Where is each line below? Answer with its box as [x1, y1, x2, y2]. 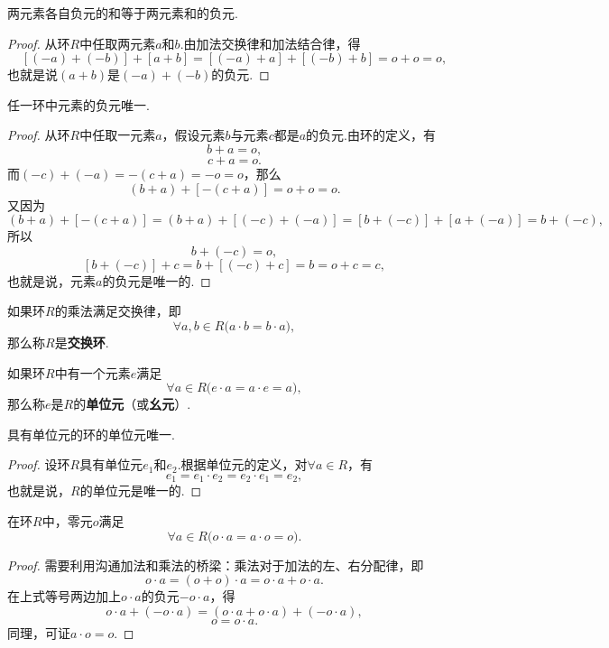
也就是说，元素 [7, 271, 96, 290]
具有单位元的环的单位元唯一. [7, 424, 175, 443]
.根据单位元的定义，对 [177, 455, 308, 474]
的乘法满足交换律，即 [54, 301, 181, 320]
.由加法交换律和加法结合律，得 [180, 33, 361, 52]
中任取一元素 [79, 125, 156, 144]
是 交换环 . [54, 332, 109, 351]
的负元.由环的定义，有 [306, 125, 436, 144]
